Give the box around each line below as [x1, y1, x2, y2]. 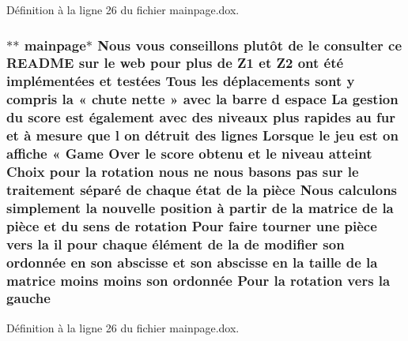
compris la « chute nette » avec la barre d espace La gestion [6, 89, 399, 109]
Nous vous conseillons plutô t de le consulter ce [97, 35, 402, 54]
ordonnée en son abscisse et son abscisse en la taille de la [6, 252, 378, 272]
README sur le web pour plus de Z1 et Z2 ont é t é [6, 53, 344, 73]
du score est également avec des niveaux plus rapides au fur [6, 107, 395, 127]
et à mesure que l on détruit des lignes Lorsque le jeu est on [6, 126, 399, 145]
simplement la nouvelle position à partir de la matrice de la [6, 197, 394, 217]
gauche [6, 288, 51, 308]
